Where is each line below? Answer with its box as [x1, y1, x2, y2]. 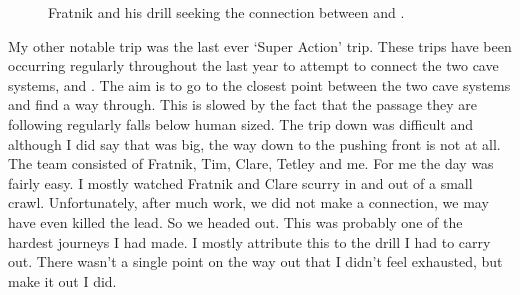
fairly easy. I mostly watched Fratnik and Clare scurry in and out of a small [8, 172, 473, 193]
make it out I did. [8, 270, 117, 291]
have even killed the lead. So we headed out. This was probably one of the [8, 211, 463, 232]
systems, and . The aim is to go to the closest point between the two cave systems [8, 74, 511, 95]
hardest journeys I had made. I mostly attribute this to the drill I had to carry [8, 231, 491, 252]
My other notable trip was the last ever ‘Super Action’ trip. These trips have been [8, 35, 512, 56]
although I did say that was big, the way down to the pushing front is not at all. [8, 133, 501, 154]
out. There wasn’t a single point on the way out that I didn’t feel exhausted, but [8, 251, 503, 272]
